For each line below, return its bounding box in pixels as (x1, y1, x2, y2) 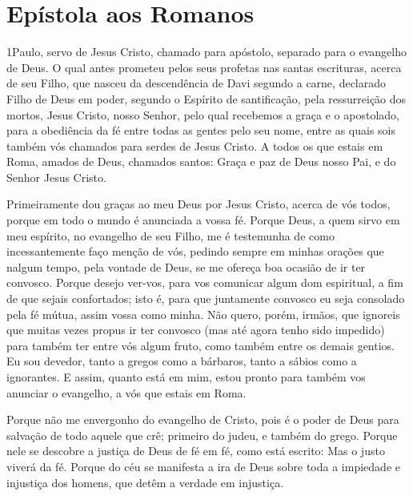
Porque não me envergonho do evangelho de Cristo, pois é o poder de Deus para (6, 411, 399, 428)
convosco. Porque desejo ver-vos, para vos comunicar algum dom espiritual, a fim (6, 274, 403, 291)
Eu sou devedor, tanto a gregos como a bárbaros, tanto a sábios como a (6, 353, 357, 369)
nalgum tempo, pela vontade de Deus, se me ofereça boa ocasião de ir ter (6, 258, 366, 275)
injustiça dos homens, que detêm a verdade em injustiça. (6, 474, 284, 490)
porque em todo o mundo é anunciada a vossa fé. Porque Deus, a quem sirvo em (6, 212, 400, 228)
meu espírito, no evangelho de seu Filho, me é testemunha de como (6, 227, 335, 244)
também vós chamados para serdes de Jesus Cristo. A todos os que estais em (6, 137, 383, 154)
